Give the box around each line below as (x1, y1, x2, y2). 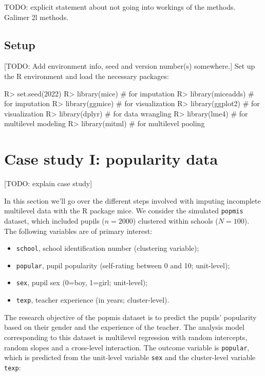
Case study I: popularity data (4, 148, 218, 169)
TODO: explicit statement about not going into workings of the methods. (4, 2, 236, 12)
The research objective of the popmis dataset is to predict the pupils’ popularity (4, 311, 257, 322)
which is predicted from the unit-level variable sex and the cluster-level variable (4, 352, 256, 363)
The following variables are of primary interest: (4, 225, 153, 236)
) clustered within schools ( (132, 215, 218, 226)
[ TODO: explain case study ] (4, 178, 92, 189)
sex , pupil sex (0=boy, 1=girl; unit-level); (16, 277, 148, 288)
